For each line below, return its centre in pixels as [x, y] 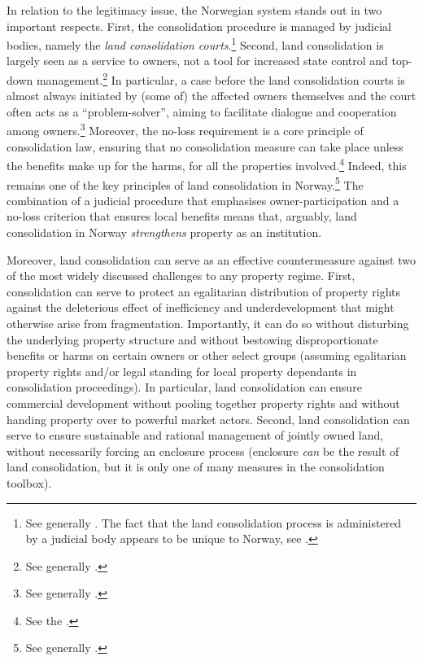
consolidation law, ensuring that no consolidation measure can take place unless [205, 146]
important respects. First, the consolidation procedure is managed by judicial [199, 26]
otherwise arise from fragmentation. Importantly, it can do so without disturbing [208, 323]
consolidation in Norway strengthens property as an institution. [164, 232]
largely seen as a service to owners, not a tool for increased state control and [197, 61]
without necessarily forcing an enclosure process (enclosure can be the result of [203, 451]
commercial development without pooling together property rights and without [203, 403]
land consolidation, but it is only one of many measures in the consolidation [196, 467]
